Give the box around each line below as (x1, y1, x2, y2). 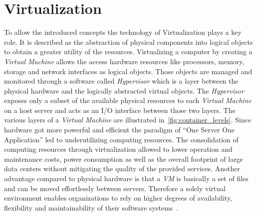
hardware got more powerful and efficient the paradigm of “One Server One (4, 124, 235, 135)
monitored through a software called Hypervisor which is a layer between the (4, 76, 239, 86)
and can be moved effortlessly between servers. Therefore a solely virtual (4, 183, 226, 193)
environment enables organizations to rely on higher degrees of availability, (4, 193, 233, 203)
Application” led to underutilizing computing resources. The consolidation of (4, 134, 239, 144)
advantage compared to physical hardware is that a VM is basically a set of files (4, 173, 249, 184)
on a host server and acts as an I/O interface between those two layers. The (4, 105, 236, 115)
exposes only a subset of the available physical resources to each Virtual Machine (4, 95, 252, 106)
